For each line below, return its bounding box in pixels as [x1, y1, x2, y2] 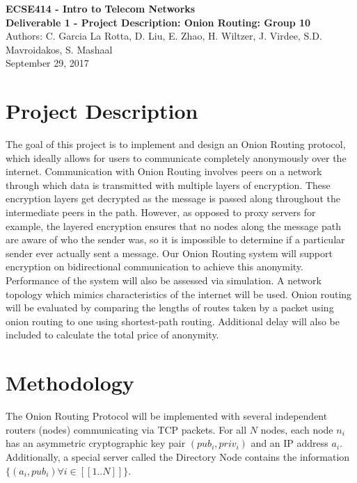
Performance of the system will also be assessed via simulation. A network [6, 273, 322, 288]
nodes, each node [260, 422, 333, 436]
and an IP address [251, 436, 328, 450]
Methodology [6, 368, 134, 397]
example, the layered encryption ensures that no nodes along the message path [6, 218, 341, 233]
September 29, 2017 [6, 56, 89, 70]
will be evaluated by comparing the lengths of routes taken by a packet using [6, 300, 334, 315]
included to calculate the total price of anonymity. [6, 327, 219, 342]
